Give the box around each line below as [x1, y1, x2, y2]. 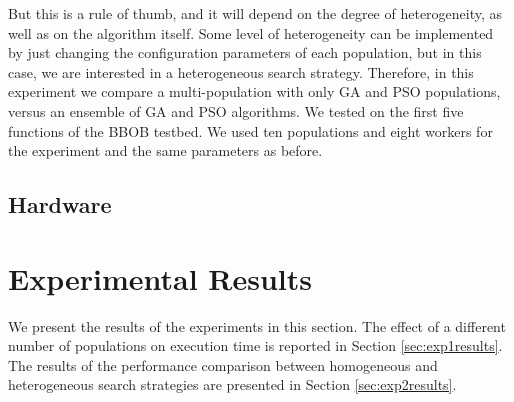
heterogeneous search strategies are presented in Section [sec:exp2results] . [8, 374, 457, 395]
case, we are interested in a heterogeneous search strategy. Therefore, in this [8, 61, 474, 82]
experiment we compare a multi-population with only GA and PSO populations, [8, 81, 501, 102]
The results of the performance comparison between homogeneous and [8, 354, 438, 375]
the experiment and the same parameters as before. [8, 140, 323, 161]
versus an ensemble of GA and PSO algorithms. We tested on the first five [8, 100, 464, 121]
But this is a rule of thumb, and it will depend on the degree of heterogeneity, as [8, 3, 503, 23]
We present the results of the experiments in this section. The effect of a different [8, 315, 506, 336]
